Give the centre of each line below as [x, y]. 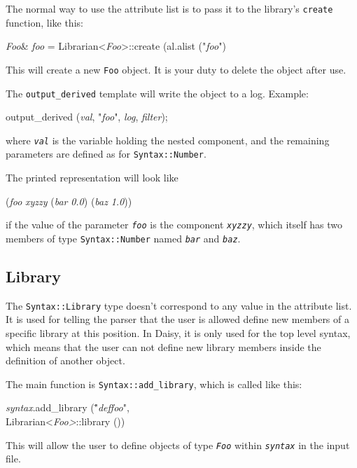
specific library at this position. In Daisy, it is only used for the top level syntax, [178, 333]
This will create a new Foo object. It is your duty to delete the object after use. [176, 69]
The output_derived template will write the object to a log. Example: [157, 93]
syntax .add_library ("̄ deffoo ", [68, 407]
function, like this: [44, 22]
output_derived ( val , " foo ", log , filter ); [87, 117]
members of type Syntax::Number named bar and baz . [123, 238]
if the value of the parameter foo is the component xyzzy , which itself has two [174, 225]
